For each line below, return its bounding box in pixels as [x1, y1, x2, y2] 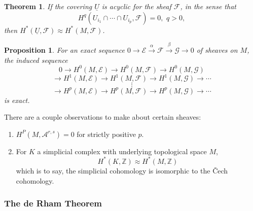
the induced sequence [4, 54, 68, 65]
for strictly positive [77, 128, 136, 139]
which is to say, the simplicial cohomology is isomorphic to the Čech [16, 165, 228, 175]
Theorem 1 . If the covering [4, 1, 92, 11]
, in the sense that [180, 1, 236, 11]
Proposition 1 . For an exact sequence [4, 44, 125, 55]
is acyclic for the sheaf [101, 1, 171, 11]
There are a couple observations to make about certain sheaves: [4, 112, 201, 122]
